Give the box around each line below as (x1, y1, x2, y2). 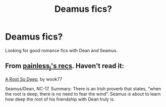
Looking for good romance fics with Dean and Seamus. (5, 47, 118, 53)
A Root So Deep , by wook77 (5, 76, 62, 82)
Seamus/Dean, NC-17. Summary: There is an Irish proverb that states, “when (5, 85, 162, 92)
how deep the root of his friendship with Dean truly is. (5, 96, 115, 102)
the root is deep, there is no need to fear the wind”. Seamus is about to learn (5, 91, 161, 97)
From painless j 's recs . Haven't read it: (5, 62, 124, 71)
